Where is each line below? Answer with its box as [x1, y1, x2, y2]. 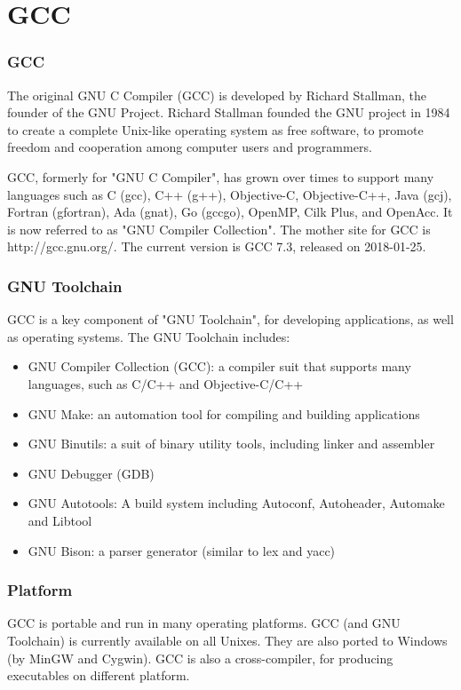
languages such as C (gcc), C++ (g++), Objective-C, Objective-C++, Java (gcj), [7, 185, 452, 203]
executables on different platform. [7, 666, 190, 685]
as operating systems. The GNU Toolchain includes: [7, 327, 290, 345]
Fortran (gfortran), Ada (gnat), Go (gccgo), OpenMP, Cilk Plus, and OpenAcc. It [7, 202, 453, 221]
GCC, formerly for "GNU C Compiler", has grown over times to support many [7, 167, 434, 186]
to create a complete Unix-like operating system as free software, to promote [7, 120, 424, 139]
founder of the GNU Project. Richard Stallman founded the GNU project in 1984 [7, 103, 450, 122]
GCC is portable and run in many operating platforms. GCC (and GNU [7, 614, 401, 632]
